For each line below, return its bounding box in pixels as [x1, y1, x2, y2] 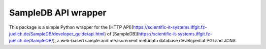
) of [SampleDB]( [104, 31, 139, 36]
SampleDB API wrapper [9, 7, 107, 18]
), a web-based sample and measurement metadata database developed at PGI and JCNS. [53, 38, 237, 44]
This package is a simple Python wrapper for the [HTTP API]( [9, 24, 133, 30]
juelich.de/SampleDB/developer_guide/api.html [9, 31, 105, 36]
